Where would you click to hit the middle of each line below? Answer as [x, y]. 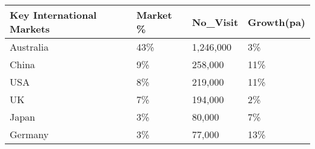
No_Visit [215, 22]
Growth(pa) [277, 22]
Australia [29, 47]
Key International [53, 15]
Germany [29, 134]
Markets [30, 29]
